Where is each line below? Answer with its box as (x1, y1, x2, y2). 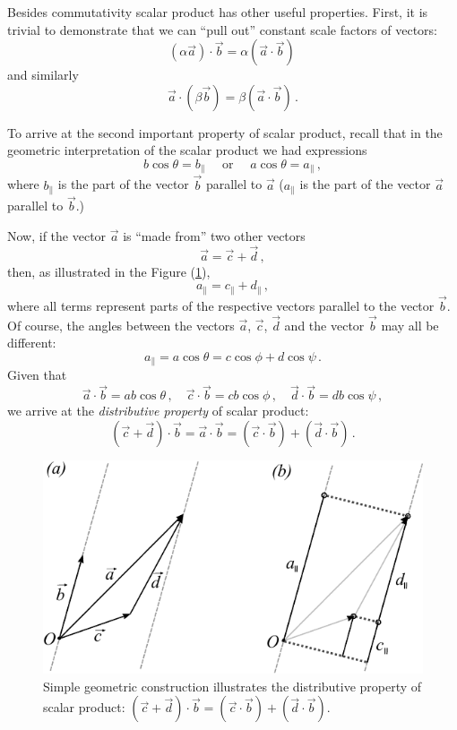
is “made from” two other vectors (123, 226, 306, 245)
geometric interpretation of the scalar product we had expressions (7, 141, 367, 159)
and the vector (284, 315, 365, 334)
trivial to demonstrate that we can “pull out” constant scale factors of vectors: (7, 20, 438, 39)
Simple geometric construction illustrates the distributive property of (43, 676, 422, 695)
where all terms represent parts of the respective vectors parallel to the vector (7, 296, 435, 314)
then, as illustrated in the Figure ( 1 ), (7, 262, 211, 280)
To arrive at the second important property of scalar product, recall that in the (7, 123, 443, 142)
